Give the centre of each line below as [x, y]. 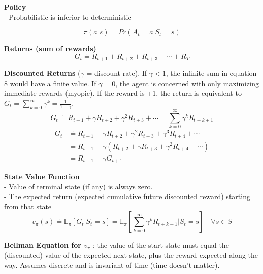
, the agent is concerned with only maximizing [187, 83]
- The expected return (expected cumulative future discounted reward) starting [127, 196]
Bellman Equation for [43, 245]
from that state [28, 206]
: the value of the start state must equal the [161, 245]
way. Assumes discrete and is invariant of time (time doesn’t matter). [112, 265]
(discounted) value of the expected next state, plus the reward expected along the [131, 255]
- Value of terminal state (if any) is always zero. [78, 186]
